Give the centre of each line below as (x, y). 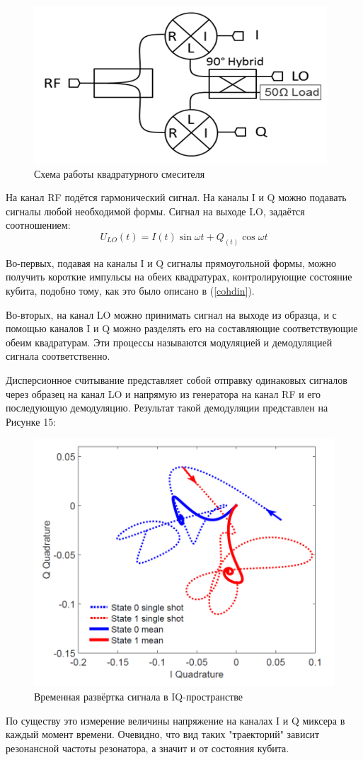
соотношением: (38, 225)
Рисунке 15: (31, 421)
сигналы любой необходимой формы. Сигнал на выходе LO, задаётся (155, 211)
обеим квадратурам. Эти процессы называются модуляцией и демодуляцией (169, 342)
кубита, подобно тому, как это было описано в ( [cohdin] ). (130, 291)
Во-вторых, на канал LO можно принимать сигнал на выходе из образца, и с (171, 314)
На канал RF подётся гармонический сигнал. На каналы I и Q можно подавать (176, 197)
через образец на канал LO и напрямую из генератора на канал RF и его (163, 393)
